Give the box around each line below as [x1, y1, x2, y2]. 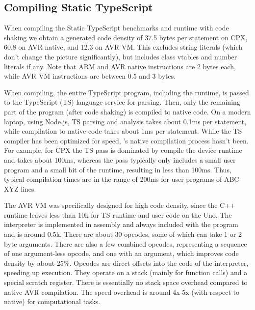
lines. [21, 183, 36, 194]
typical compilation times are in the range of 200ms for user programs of [4, 174, 222, 184]
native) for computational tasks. [4, 296, 101, 307]
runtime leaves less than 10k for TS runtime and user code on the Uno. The [4, 209, 232, 220]
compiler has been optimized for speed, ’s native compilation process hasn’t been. [4, 135, 249, 145]
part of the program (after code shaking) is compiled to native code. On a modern [4, 106, 251, 116]
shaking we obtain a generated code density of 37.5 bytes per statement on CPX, [4, 32, 248, 42]
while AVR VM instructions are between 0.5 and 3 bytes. [4, 71, 176, 81]
